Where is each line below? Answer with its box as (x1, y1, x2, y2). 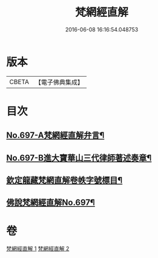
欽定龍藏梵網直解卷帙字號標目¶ (6, 175, 123, 185)
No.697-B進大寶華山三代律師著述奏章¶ (6, 152, 152, 163)
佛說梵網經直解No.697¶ (6, 198, 95, 208)
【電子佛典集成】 (35, 78, 84, 86)
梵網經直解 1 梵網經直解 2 (6, 245, 70, 253)
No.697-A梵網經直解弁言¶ (6, 131, 105, 141)
